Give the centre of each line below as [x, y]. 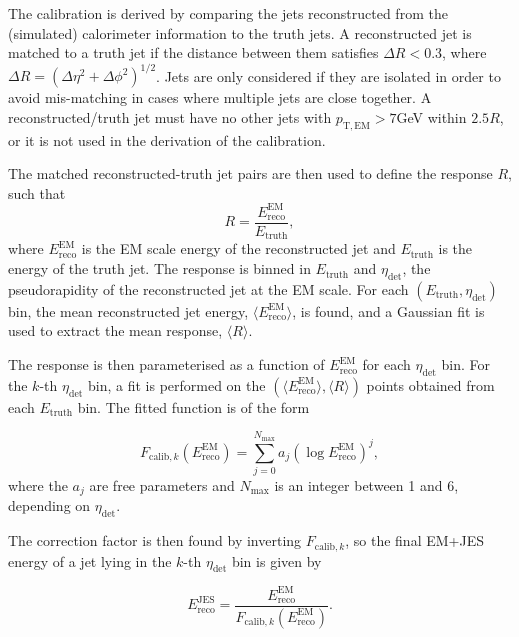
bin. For [466, 364]
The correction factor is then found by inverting [155, 540]
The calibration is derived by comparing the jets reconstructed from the [228, 13]
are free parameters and [162, 484]
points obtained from [430, 384]
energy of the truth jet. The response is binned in [159, 268]
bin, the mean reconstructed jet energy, [128, 310]
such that [37, 192]
